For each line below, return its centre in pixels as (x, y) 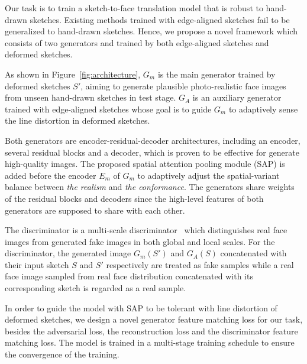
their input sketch (37, 264)
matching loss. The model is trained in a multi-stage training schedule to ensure (150, 342)
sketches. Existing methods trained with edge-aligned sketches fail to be (160, 19)
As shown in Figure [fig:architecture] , (73, 74)
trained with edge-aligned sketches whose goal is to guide (108, 109)
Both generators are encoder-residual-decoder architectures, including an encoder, (153, 140)
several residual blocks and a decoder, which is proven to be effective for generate (152, 152)
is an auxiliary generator (237, 97)
